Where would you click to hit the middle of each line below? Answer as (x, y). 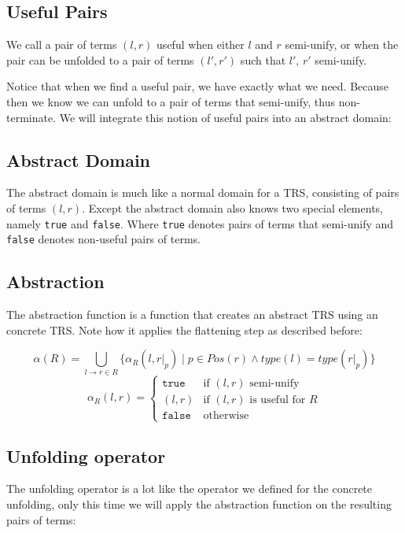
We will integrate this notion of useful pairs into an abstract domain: (225, 117)
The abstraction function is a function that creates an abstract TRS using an (192, 315)
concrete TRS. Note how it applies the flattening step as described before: (184, 329)
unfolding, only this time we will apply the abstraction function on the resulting (199, 503)
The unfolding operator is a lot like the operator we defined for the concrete (190, 489)
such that (263, 59)
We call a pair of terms (62, 44)
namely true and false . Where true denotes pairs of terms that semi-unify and (200, 223)
